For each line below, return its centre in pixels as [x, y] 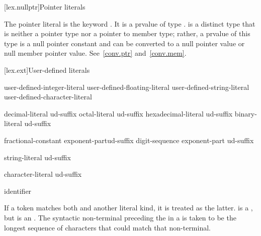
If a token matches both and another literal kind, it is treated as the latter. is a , [128, 208]
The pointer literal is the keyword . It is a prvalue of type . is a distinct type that [130, 23]
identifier [18, 191]
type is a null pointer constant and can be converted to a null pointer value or [124, 43]
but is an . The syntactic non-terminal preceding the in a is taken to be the [120, 217]
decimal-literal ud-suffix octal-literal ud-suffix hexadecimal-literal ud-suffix [118, 113]
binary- [246, 113]
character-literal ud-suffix [43, 174]
